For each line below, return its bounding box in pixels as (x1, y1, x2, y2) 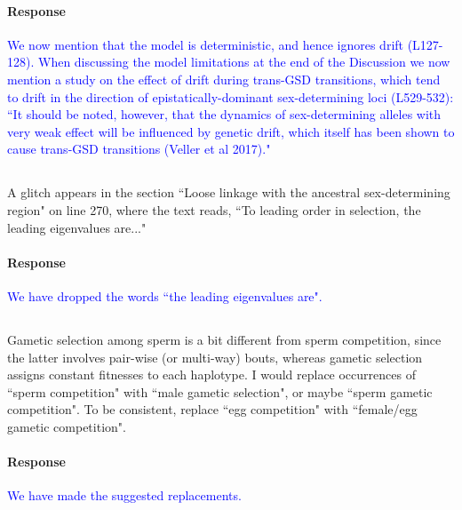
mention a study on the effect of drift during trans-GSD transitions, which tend (7, 69, 441, 88)
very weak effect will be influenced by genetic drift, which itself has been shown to (7, 122, 455, 140)
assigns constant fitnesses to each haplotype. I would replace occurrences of (7, 365, 416, 384)
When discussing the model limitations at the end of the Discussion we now (37, 52, 450, 71)
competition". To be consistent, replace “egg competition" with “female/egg (7, 400, 418, 418)
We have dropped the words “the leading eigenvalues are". (7, 286, 323, 305)
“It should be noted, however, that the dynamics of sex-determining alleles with (7, 105, 442, 124)
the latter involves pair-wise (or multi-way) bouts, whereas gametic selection (7, 347, 423, 366)
